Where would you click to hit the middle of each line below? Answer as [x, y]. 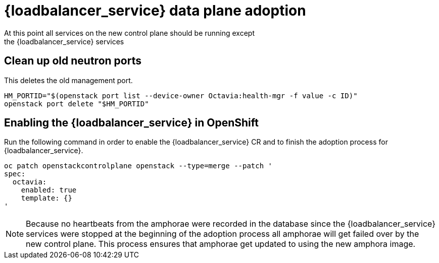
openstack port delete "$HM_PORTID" [77, 104]
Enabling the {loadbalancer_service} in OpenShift [132, 123]
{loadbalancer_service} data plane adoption [155, 11]
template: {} [46, 198]
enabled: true [49, 190]
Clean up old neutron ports [73, 61]
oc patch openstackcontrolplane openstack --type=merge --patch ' [138, 166]
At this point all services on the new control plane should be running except [130, 33]
